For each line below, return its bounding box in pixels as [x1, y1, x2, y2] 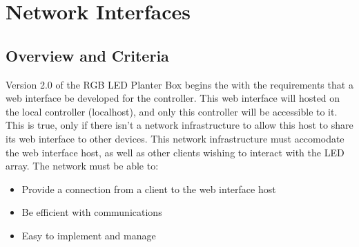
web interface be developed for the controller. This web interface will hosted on [6, 91, 340, 105]
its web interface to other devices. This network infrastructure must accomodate [6, 131, 345, 145]
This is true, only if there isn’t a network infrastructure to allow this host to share [6, 118, 353, 132]
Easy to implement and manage [21, 228, 156, 242]
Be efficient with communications [21, 205, 162, 219]
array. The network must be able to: [6, 158, 159, 173]
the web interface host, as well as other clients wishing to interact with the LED [6, 145, 345, 159]
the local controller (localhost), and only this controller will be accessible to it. [6, 104, 338, 118]
